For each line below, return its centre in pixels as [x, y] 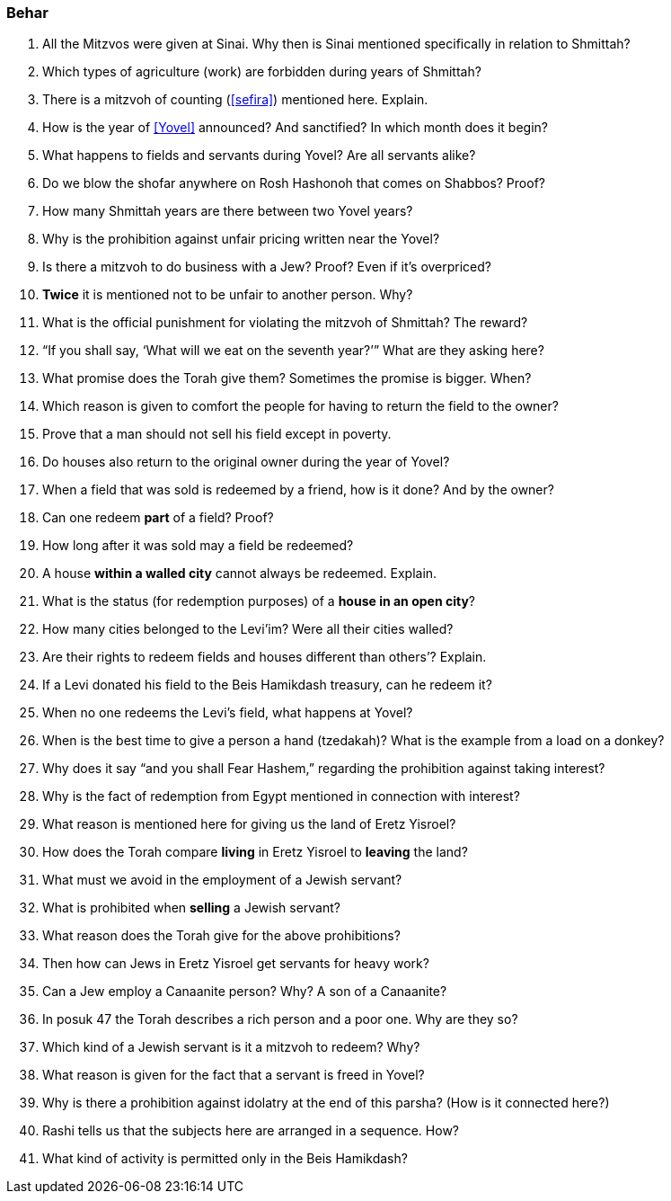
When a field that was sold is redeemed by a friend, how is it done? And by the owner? [298, 490]
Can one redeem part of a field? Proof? [158, 518]
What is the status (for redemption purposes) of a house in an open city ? [259, 601]
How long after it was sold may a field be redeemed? [198, 546]
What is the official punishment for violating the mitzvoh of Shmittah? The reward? [285, 323]
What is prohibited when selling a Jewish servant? [191, 908]
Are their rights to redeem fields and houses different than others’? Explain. [265, 657]
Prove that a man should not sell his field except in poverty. [217, 434]
